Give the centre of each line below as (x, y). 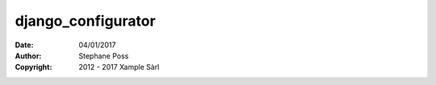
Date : (24, 45)
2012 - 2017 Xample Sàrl (119, 67)
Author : (28, 55)
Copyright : (34, 67)
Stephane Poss (104, 55)
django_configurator (86, 21)
